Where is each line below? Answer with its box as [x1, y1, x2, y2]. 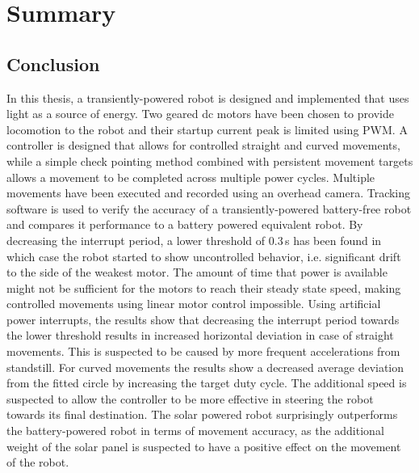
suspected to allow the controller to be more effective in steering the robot [6, 390, 374, 407]
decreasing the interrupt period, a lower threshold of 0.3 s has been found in [6, 231, 382, 248]
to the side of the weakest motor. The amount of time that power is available [6, 264, 388, 281]
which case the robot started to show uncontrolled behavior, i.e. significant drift [6, 247, 401, 264]
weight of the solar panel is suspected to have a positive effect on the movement [6, 437, 401, 454]
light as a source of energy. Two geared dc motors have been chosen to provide [6, 105, 394, 122]
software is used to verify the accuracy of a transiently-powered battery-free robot [6, 200, 412, 217]
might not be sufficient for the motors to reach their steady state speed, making [6, 279, 401, 296]
